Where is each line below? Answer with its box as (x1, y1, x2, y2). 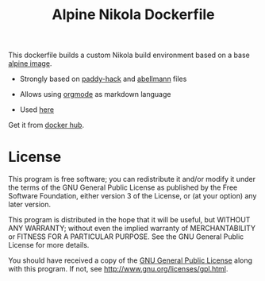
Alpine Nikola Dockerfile (51, 6, 215, 24)
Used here (19, 105, 54, 114)
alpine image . (8, 59, 52, 68)
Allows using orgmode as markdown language (19, 90, 171, 99)
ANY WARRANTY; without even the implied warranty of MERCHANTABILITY (8, 224, 256, 233)
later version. (8, 200, 52, 210)
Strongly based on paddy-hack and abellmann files (19, 74, 187, 84)
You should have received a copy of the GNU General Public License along (8, 256, 252, 265)
